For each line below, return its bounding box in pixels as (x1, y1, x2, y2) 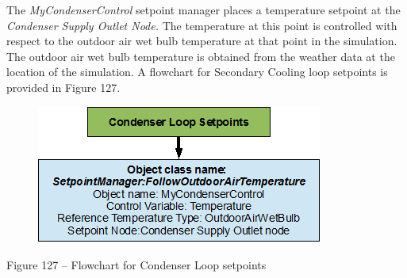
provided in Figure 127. (6, 78, 121, 95)
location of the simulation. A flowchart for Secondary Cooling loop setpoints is (6, 63, 388, 80)
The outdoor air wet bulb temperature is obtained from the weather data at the (6, 48, 395, 64)
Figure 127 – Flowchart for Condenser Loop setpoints (6, 257, 267, 273)
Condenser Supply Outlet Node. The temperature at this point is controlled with (6, 17, 397, 33)
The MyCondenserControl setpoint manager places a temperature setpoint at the (6, 2, 401, 17)
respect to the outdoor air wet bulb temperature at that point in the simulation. (6, 32, 397, 49)
